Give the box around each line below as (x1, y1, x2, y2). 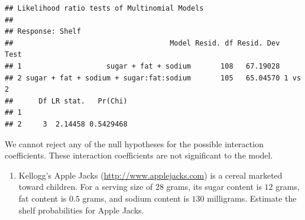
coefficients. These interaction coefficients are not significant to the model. (5, 149, 273, 161)
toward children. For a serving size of (18, 180, 153, 193)
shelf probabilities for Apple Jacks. (18, 203, 144, 216)
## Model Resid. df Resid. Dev (5, 38, 280, 47)
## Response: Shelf (5, 27, 81, 36)
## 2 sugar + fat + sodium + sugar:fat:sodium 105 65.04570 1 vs (5, 73, 301, 82)
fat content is (18, 192, 67, 204)
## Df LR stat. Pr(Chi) (5, 96, 128, 105)
